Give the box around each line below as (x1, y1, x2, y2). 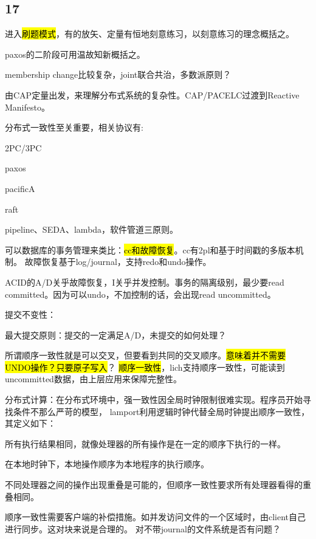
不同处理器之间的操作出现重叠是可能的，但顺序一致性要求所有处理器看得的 (5, 478, 303, 491)
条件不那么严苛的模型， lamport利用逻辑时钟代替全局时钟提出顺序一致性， (13, 405, 310, 417)
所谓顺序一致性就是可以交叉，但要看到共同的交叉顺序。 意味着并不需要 (5, 349, 286, 362)
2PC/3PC (5, 141, 42, 154)
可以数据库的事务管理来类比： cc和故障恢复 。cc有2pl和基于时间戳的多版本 (5, 243, 295, 256)
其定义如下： (5, 417, 56, 430)
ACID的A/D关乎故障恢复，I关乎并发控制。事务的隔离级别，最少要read (5, 275, 284, 288)
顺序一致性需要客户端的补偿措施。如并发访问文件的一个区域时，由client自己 (5, 510, 306, 523)
